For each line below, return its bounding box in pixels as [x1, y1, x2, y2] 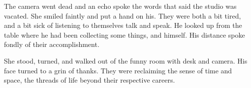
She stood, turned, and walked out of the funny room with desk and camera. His [4, 55, 248, 66]
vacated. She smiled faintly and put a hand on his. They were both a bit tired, [4, 10, 241, 21]
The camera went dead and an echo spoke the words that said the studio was [4, 1, 237, 11]
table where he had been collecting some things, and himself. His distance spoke [4, 29, 245, 40]
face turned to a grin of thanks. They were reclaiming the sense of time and [4, 65, 232, 75]
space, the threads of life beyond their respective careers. [4, 75, 175, 85]
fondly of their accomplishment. [4, 39, 99, 49]
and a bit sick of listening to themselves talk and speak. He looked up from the [4, 20, 242, 30]
